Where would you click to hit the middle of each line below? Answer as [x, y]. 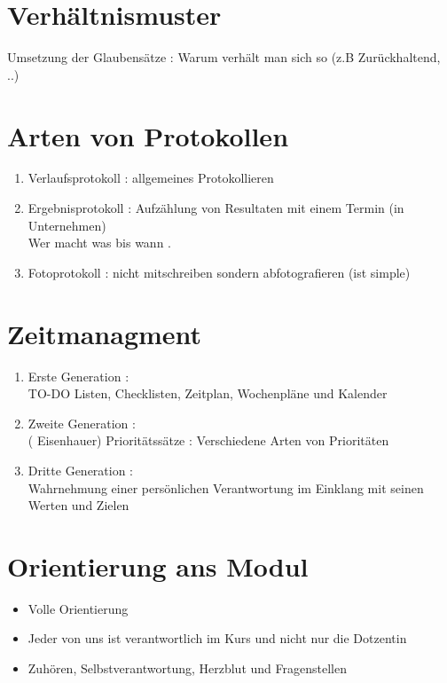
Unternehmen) [67, 225]
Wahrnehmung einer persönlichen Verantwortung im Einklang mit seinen [226, 487]
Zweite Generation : [82, 423]
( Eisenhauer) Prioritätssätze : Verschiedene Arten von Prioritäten [208, 440]
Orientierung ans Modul [158, 565]
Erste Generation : [78, 376]
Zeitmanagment [105, 333]
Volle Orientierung [78, 608]
